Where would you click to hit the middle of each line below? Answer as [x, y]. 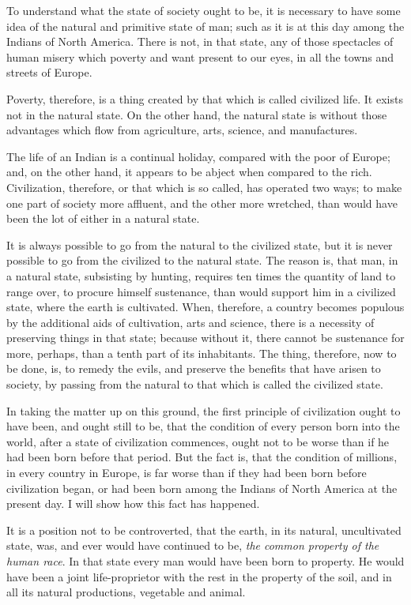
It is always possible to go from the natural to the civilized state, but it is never [200, 244]
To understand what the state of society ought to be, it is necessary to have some [204, 10]
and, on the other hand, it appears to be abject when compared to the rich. [189, 172]
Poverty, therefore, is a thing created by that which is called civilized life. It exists [205, 98]
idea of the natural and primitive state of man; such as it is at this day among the [205, 26]
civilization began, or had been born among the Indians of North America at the [202, 488]
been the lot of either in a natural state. [103, 218]
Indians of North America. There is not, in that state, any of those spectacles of [200, 41]
